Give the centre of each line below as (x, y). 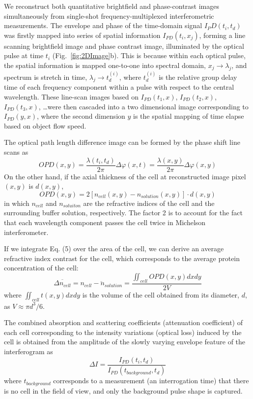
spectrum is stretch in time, (46, 77)
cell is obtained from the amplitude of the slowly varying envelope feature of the (125, 342)
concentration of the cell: (41, 268)
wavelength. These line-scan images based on (71, 96)
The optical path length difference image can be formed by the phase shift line (122, 142)
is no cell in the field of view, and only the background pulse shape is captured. (123, 390)
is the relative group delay (198, 77)
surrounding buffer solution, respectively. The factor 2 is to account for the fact (123, 213)
